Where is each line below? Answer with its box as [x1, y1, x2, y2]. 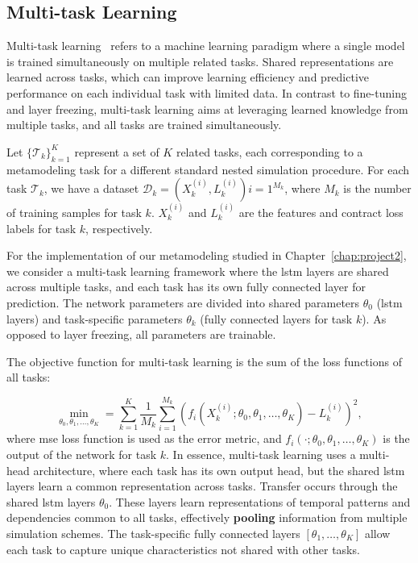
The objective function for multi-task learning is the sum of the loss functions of [6, 352, 402, 369]
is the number [343, 180, 412, 197]
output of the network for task [6, 446, 157, 463]
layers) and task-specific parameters [6, 310, 183, 327]
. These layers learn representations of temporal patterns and [109, 493, 411, 510]
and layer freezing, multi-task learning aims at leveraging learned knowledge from [6, 100, 408, 117]
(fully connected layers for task [200, 310, 353, 327]
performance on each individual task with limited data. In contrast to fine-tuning [6, 84, 407, 101]
